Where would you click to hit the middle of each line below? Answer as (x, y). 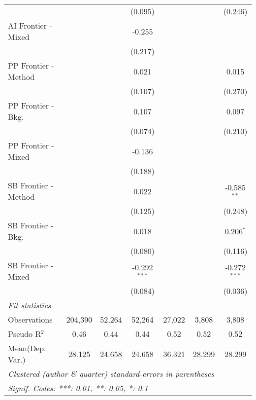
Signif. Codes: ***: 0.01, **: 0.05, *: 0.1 (78, 388)
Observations (30, 319)
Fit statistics (30, 305)
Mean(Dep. (27, 348)
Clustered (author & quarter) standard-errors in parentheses (111, 374)
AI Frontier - (30, 25)
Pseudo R (25, 334)
